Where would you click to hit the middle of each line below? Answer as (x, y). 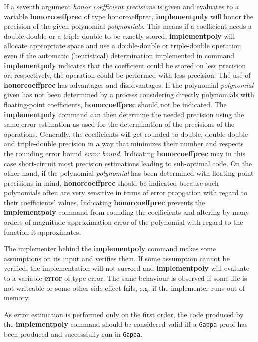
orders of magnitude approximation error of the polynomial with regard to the (124, 222)
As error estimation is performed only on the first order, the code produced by (124, 314)
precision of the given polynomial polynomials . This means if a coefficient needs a (128, 26)
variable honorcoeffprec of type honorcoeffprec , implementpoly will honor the (129, 16)
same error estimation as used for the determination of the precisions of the (119, 124)
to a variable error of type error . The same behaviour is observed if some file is (126, 278)
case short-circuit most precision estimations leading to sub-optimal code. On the (128, 163)
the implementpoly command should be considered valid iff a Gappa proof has (126, 324)
